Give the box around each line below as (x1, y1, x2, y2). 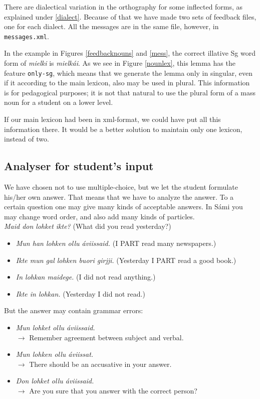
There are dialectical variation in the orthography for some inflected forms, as (4, 2, 243, 12)
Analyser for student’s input (4, 158, 154, 174)
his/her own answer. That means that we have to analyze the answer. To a (4, 191, 234, 202)
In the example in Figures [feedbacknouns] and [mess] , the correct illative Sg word (4, 48, 255, 58)
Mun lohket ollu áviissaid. (16, 322, 95, 332)
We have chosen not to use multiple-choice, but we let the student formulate (4, 182, 238, 192)
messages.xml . (4, 31, 49, 41)
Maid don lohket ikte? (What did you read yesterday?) (4, 221, 171, 231)
